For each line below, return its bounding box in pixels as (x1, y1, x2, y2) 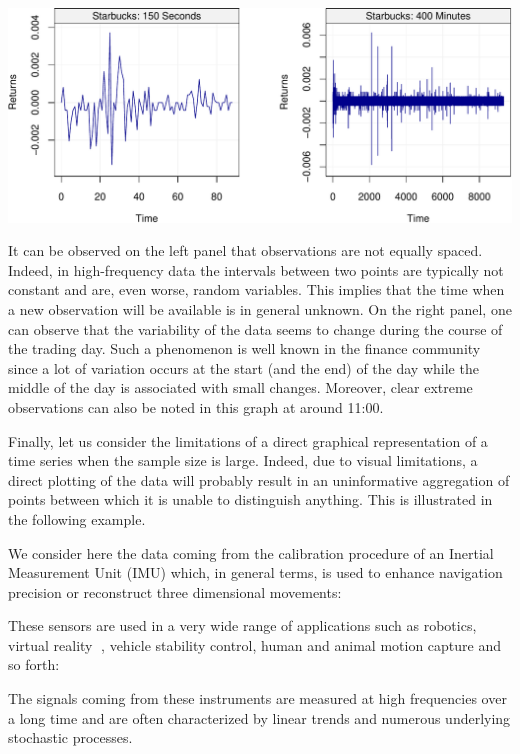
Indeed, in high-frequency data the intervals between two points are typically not (8, 259, 504, 280)
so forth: (8, 654, 60, 675)
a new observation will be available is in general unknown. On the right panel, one (8, 298, 512, 319)
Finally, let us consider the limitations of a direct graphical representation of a (8, 430, 488, 451)
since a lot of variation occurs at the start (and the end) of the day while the (8, 357, 479, 378)
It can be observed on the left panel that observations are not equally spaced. (8, 240, 483, 261)
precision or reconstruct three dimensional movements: (8, 581, 342, 602)
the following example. (8, 508, 146, 529)
